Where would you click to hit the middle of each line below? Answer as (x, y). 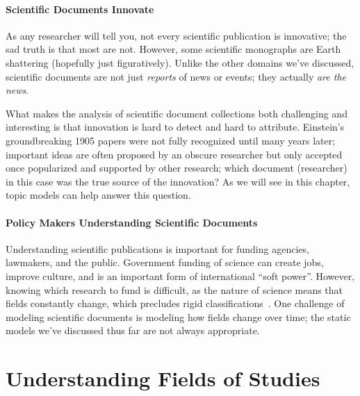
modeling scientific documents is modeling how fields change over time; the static (178, 316)
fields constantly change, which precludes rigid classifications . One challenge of (175, 303)
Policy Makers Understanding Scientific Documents (132, 222)
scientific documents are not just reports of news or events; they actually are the (176, 76)
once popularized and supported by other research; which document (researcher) (177, 168)
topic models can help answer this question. (98, 195)
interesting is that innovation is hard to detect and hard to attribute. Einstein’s (175, 127)
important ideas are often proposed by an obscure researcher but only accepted (174, 154)
